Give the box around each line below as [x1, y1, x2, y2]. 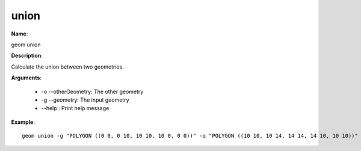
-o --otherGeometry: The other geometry [41, 88, 144, 95]
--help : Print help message [41, 105, 110, 112]
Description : [11, 52, 43, 60]
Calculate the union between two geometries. [11, 63, 125, 70]
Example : [11, 118, 35, 126]
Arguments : [11, 74, 42, 81]
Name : [11, 30, 28, 37]
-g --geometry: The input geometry [41, 96, 129, 103]
